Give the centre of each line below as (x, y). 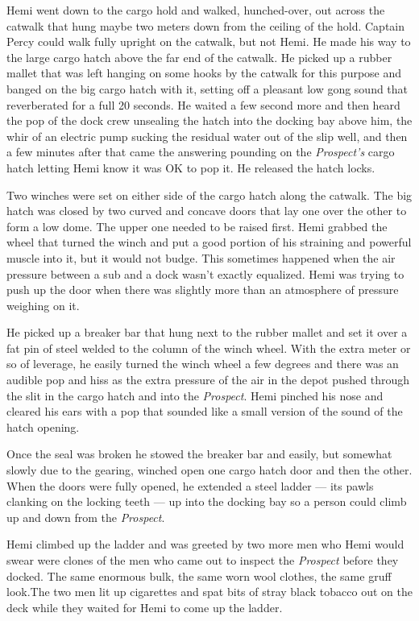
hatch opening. (43, 426)
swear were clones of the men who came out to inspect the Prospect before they (203, 560)
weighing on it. (43, 305)
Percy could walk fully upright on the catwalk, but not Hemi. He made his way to (209, 41)
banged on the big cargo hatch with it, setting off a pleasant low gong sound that (207, 88)
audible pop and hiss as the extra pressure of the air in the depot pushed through (208, 380)
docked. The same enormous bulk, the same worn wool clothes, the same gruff (199, 575)
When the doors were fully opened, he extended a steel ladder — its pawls (190, 485)
